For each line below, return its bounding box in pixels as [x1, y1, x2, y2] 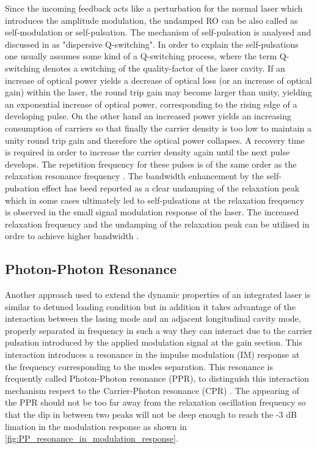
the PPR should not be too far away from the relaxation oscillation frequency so [5, 396, 306, 409]
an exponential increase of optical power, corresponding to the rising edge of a [5, 97, 297, 110]
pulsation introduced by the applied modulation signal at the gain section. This [5, 336, 302, 349]
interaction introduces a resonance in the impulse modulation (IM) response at [5, 348, 300, 361]
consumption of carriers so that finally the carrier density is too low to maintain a [5, 121, 312, 134]
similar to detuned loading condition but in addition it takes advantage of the [5, 300, 296, 313]
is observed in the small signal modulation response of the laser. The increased [5, 206, 299, 218]
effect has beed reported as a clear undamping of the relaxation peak [42, 181, 300, 194]
